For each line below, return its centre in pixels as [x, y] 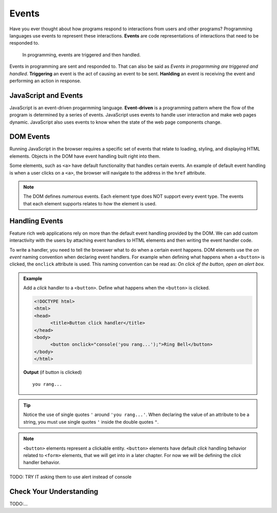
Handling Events [36, 221]
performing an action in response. [45, 81]
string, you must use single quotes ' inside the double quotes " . [91, 422]
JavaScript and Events [46, 95]
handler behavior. [42, 463]
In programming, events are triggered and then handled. [82, 54]
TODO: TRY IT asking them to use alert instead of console [71, 477]
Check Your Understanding [54, 491]
